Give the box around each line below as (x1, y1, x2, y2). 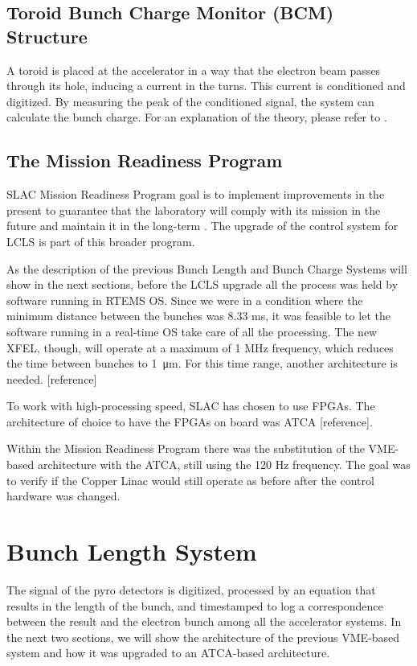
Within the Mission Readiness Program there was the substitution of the (6, 440, 365, 457)
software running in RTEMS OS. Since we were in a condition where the (6, 291, 363, 308)
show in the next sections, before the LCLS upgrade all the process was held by (6, 276, 399, 293)
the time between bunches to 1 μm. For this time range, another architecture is (6, 355, 398, 372)
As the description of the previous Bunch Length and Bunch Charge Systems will (6, 260, 407, 277)
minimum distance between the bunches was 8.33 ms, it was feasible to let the (6, 307, 390, 324)
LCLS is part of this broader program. (6, 232, 195, 249)
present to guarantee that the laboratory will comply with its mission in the (6, 201, 381, 218)
